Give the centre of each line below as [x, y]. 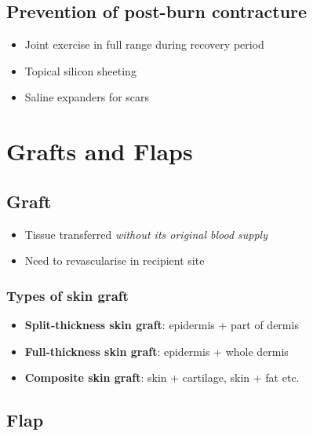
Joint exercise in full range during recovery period [144, 44]
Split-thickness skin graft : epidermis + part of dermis [162, 324]
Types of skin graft [67, 295]
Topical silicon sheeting [80, 70]
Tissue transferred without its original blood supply [146, 234]
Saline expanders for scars [87, 97]
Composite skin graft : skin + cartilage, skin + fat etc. [162, 377]
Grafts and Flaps [100, 151]
